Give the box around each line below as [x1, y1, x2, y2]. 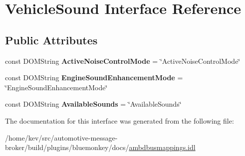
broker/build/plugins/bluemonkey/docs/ [5, 142, 129, 153]
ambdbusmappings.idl [129, 142, 196, 153]
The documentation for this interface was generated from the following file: [5, 115, 234, 126]
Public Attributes [5, 32, 98, 47]
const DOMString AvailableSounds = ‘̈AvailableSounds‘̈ [5, 99, 182, 109]
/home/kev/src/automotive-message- [5, 132, 118, 143]
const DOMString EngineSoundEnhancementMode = [5, 72, 183, 83]
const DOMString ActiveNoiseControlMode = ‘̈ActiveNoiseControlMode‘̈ [5, 55, 241, 66]
